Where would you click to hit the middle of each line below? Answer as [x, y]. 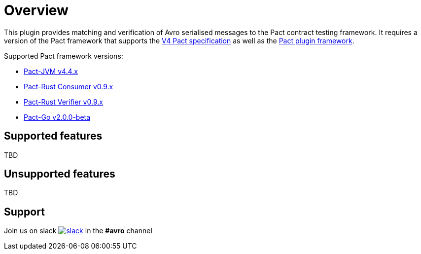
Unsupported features [60, 174]
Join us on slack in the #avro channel [78, 231]
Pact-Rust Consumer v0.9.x [69, 86]
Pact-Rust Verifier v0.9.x [63, 102]
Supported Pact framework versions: [64, 56]
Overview [36, 10]
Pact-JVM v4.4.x [51, 71]
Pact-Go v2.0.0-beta [57, 117]
